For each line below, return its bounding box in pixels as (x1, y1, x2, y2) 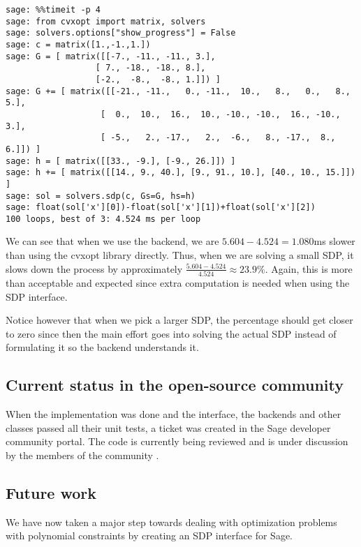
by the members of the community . (6, 447, 159, 462)
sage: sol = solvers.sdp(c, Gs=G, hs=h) (6, 190, 196, 201)
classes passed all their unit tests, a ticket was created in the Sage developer (6, 420, 331, 435)
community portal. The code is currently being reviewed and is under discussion (6, 434, 348, 449)
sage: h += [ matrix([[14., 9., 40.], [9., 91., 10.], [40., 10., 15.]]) (6, 167, 356, 178)
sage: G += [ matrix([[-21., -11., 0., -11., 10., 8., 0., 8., (6, 86, 351, 96)
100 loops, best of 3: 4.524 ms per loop (6, 213, 201, 224)
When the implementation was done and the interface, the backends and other (6, 407, 341, 421)
